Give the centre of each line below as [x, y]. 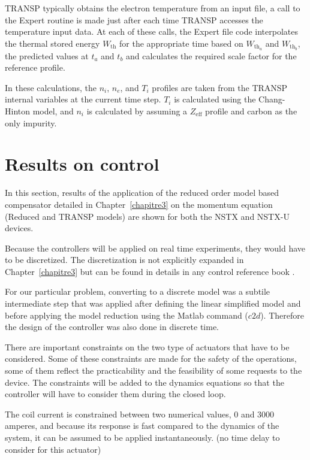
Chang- [272, 99]
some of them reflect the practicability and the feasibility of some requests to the [154, 370]
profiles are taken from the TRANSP [220, 87]
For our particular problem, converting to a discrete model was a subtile [138, 291]
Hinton [18, 111]
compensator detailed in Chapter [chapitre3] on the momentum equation [139, 204]
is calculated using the [215, 99]
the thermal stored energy [52, 43]
